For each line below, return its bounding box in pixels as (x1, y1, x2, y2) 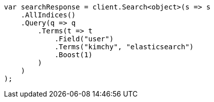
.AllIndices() (20, 11, 76, 19)
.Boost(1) (54, 51, 93, 59)
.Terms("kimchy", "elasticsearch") (54, 43, 194, 51)
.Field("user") (54, 35, 114, 43)
